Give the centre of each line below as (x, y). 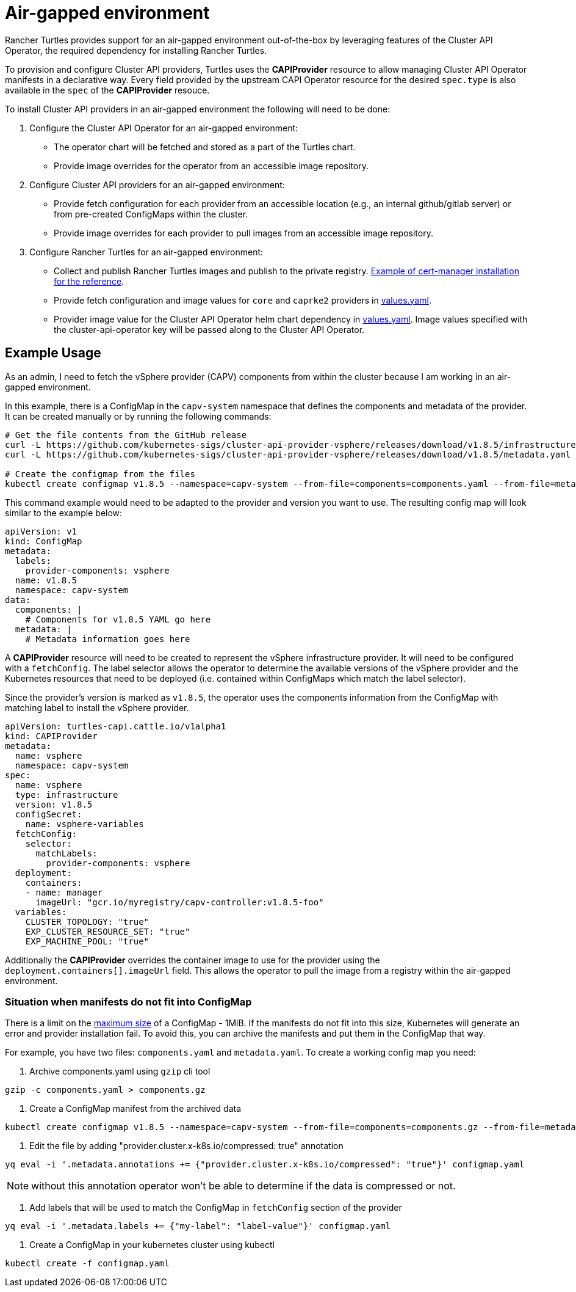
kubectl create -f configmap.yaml (87, 1264)
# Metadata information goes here (108, 639)
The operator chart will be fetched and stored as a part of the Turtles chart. (205, 147)
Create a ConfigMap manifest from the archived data (135, 1109)
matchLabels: (67, 853)
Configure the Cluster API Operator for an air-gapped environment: (164, 128)
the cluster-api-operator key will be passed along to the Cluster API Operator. (209, 329)
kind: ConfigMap (44, 541)
